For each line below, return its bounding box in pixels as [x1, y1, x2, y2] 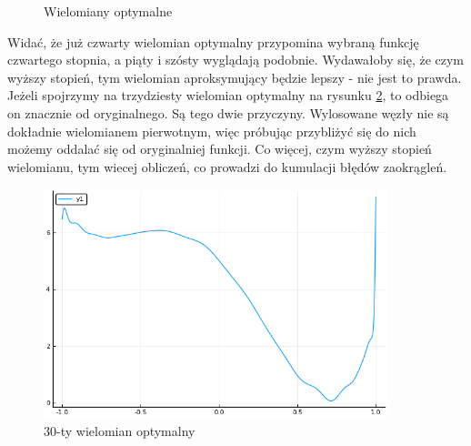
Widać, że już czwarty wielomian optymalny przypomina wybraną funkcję [7, 32, 419, 51]
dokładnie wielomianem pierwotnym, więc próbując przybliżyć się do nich [7, 121, 416, 140]
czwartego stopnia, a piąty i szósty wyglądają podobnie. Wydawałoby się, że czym [7, 50, 465, 69]
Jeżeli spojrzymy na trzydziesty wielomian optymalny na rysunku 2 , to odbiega [7, 86, 449, 105]
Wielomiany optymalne [44, 2, 173, 20]
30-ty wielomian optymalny [44, 421, 195, 440]
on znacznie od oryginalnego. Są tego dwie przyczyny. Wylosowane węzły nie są [7, 103, 449, 122]
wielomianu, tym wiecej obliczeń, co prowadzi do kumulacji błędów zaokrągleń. [7, 157, 447, 176]
